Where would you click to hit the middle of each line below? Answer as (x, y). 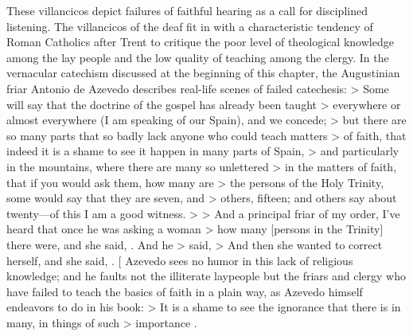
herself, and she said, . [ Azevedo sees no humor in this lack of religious (180, 260)
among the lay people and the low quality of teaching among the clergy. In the (198, 57)
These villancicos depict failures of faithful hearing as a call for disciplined (187, 10)
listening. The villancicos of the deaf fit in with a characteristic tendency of (190, 26)
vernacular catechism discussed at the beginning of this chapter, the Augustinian (203, 73)
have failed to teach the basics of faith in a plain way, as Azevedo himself (185, 291)
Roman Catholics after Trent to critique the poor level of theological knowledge (200, 42)
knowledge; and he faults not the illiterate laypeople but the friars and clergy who (206, 276)
